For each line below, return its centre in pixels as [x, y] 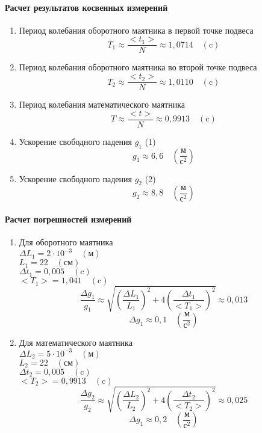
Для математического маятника [76, 342]
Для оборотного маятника [66, 242]
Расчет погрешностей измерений [68, 219]
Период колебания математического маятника [102, 104]
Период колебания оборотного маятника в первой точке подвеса [136, 30]
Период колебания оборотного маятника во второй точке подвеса [138, 67]
